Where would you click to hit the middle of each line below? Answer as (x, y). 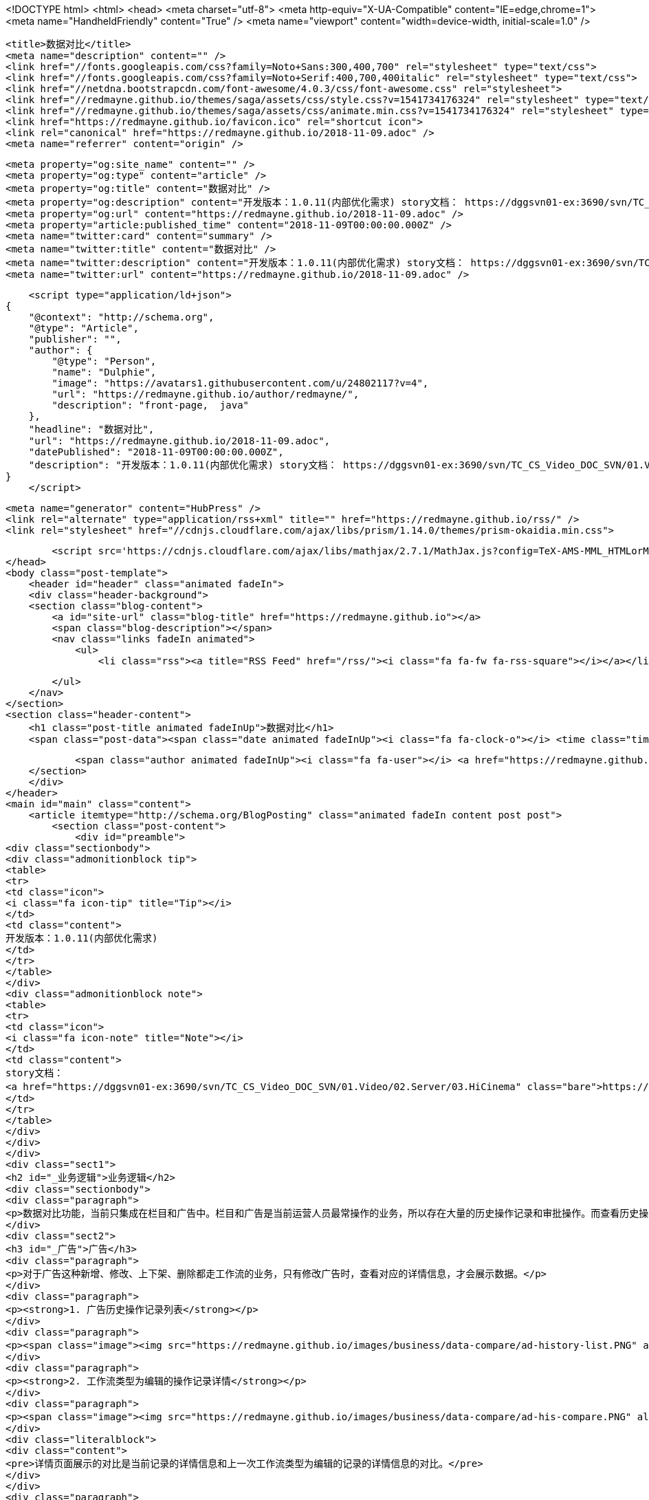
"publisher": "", (75, 339)
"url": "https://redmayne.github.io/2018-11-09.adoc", (179, 441)
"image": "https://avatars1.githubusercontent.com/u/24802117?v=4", (240, 383)
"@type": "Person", (104, 361)
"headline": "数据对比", (91, 429)
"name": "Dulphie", (104, 372)
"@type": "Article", (84, 328)
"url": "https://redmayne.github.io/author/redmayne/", (206, 394)
